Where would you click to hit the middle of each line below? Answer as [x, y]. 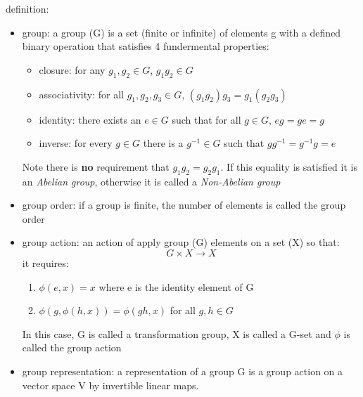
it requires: [45, 262]
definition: [27, 8]
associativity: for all [81, 94]
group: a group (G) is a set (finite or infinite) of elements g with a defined [181, 32]
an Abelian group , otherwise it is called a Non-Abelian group [151, 181]
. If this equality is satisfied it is [289, 166]
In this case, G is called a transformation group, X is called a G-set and [177, 333]
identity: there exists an [90, 119]
